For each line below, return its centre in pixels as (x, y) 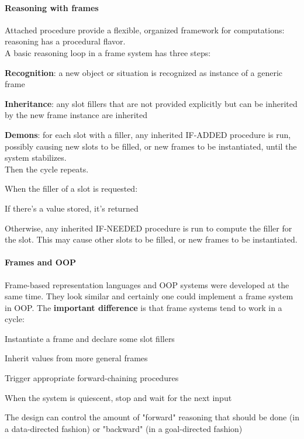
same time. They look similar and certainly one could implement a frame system (149, 296)
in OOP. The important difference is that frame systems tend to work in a (144, 307)
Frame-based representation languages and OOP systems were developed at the (147, 284)
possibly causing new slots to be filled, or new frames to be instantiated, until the (151, 146)
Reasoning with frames (52, 7)
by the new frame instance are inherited (76, 115)
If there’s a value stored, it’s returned (72, 208)
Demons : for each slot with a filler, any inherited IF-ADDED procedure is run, (148, 134)
